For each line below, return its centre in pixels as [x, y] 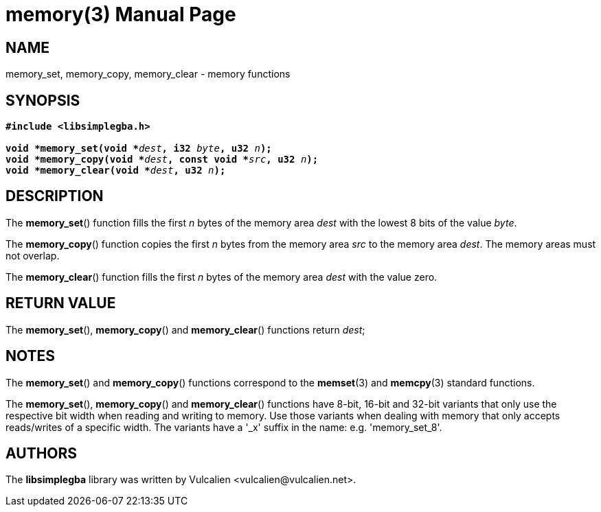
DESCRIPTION [55, 196]
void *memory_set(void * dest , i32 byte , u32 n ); [139, 149]
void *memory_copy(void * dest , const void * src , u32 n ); [162, 160]
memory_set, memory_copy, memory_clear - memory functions [148, 74]
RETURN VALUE [61, 303]
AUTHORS [42, 453]
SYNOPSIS [43, 100]
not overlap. [33, 255]
